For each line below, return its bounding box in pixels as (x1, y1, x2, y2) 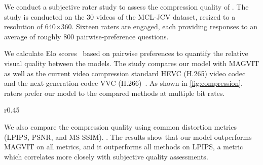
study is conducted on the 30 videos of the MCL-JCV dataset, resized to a (4, 11, 236, 22)
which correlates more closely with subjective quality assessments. (4, 151, 208, 161)
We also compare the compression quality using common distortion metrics (4, 121, 237, 132)
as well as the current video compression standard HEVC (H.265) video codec (4, 68, 246, 78)
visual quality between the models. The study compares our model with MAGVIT (4, 58, 259, 68)
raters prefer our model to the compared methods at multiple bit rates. (4, 87, 225, 98)
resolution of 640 (4, 21, 56, 32)
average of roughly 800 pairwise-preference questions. (4, 31, 169, 41)
